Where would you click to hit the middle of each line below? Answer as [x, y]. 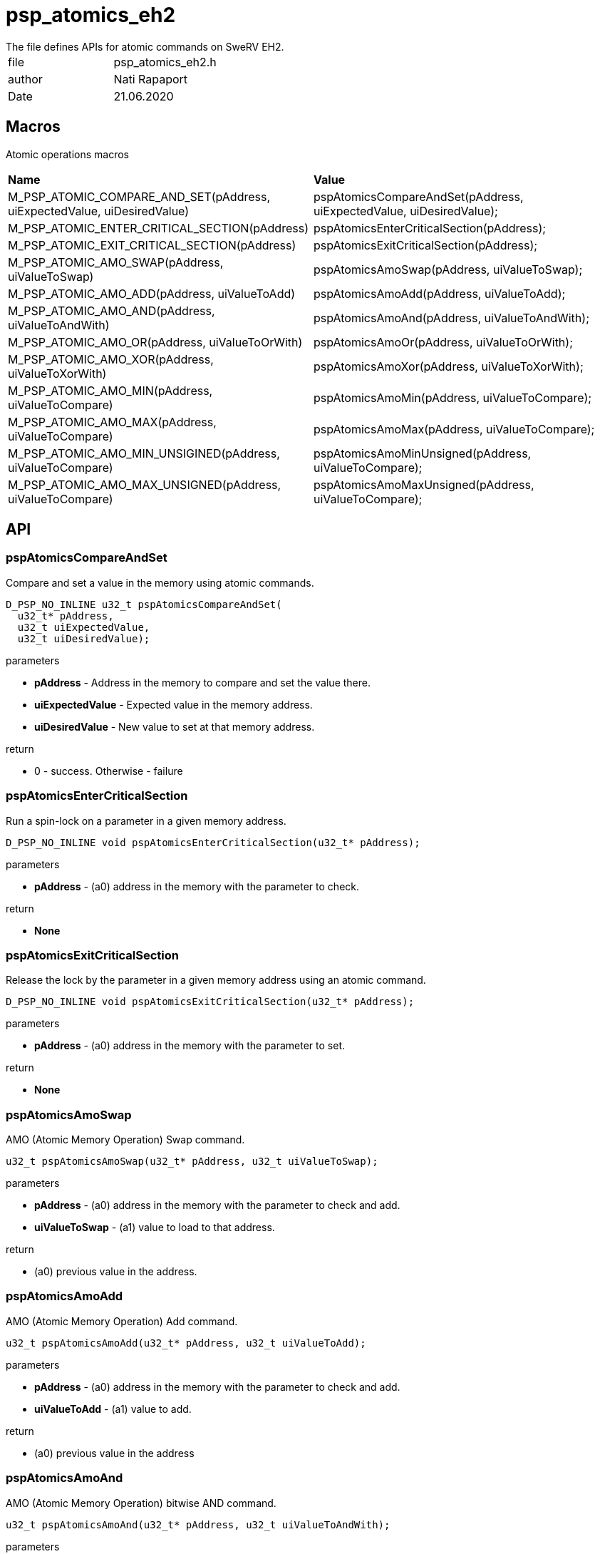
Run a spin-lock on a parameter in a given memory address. [146, 820]
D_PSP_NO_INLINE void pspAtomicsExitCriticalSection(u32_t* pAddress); [210, 1002]
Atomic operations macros [67, 154]
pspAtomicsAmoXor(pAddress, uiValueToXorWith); [449, 366]
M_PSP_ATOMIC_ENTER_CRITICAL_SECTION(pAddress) [158, 228]
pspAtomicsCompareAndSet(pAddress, [419, 196]
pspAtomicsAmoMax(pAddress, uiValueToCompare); [454, 429]
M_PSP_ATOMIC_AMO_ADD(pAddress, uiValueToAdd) [152, 293]
